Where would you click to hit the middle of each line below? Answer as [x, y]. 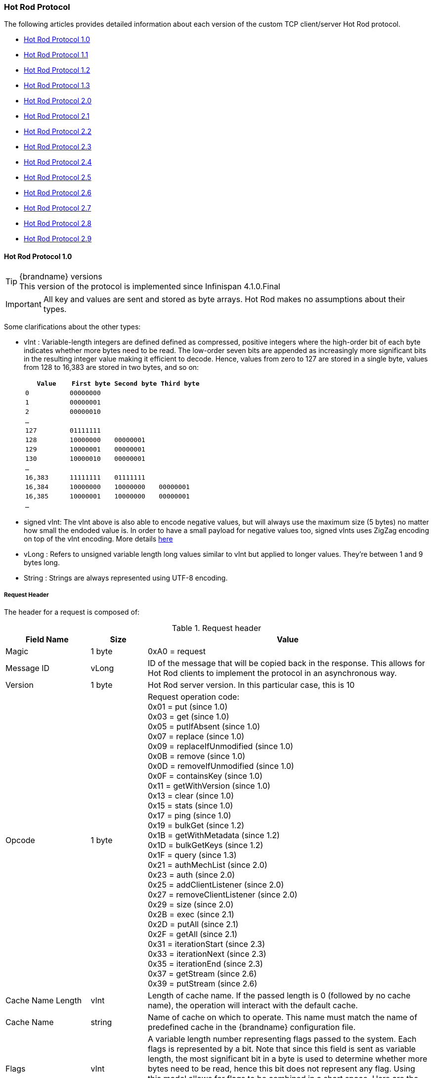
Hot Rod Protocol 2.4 [58, 162]
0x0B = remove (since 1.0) [196, 756]
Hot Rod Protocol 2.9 [58, 239]
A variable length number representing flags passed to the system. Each [282, 1039]
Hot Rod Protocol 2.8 [58, 224]
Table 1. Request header [216, 628]
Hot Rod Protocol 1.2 [57, 70]
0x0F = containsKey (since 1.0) [205, 776]
